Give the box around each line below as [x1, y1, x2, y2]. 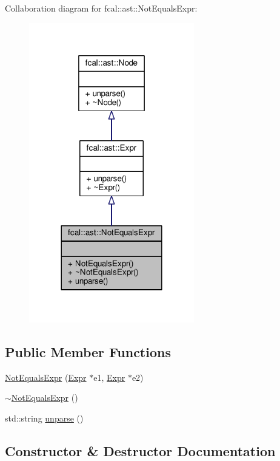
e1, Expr [93, 371, 125, 383]
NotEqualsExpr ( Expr [5, 371, 87, 383]
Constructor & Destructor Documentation [5, 441, 276, 460]
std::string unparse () [5, 411, 84, 424]
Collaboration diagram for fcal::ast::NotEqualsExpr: [5, 2, 198, 14]
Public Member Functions [5, 342, 171, 361]
